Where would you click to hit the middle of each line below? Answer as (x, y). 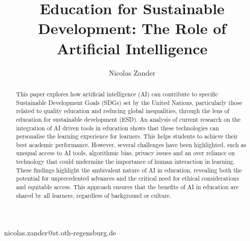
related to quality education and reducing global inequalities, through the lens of (123, 111)
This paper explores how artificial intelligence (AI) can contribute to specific (117, 94)
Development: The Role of (132, 28)
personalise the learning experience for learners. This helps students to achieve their (127, 136)
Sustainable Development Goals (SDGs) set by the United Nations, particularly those (129, 102)
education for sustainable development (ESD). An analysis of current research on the (128, 119)
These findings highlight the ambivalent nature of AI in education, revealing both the (129, 170)
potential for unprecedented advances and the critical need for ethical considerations (128, 178)
